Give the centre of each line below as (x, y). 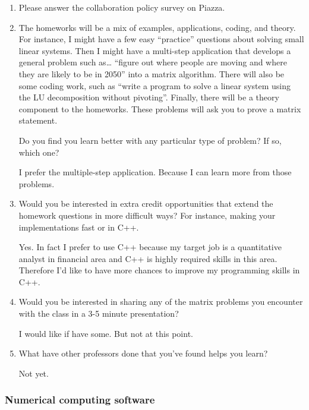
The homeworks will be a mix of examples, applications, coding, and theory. (157, 27)
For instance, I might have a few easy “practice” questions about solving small (161, 39)
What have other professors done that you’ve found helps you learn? (143, 353)
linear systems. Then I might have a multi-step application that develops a (155, 50)
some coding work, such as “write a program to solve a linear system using (155, 85)
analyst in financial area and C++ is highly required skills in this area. (148, 258)
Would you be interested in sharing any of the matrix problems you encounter (161, 302)
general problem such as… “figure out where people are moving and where (153, 62)
